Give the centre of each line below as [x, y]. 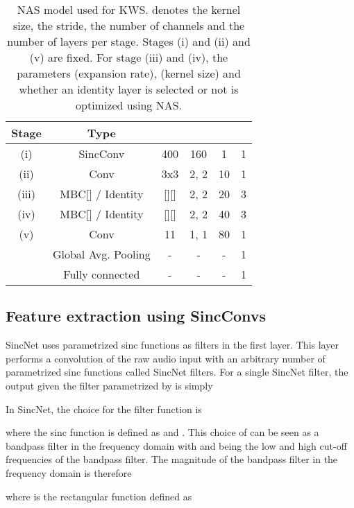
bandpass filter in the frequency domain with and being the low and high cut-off [176, 445]
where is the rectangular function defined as [99, 496]
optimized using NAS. [129, 105]
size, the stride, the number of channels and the [129, 25]
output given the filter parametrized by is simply [109, 385]
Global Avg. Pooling [101, 254]
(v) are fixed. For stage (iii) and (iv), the [129, 57]
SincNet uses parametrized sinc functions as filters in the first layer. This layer [172, 345]
